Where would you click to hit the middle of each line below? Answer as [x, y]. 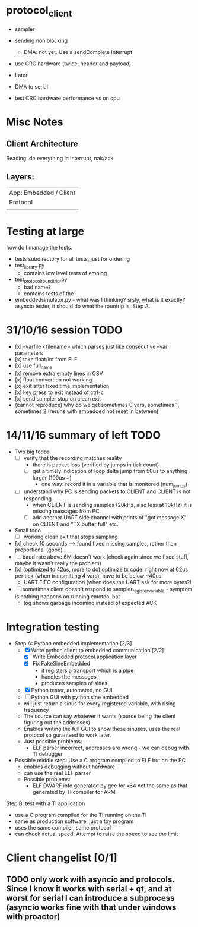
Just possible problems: [53, 741]
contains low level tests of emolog [65, 273]
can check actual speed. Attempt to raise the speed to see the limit [96, 834]
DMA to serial [31, 86]
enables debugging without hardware [69, 767]
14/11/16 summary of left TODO [84, 435]
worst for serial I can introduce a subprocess [90, 898]
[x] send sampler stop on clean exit [58, 398]
